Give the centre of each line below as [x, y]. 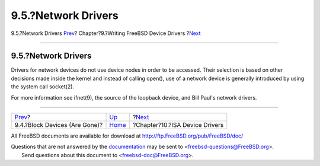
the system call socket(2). [42, 87]
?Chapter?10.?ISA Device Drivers [178, 125]
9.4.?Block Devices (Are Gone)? [59, 125]
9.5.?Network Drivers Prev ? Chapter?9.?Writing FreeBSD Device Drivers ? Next [106, 33]
